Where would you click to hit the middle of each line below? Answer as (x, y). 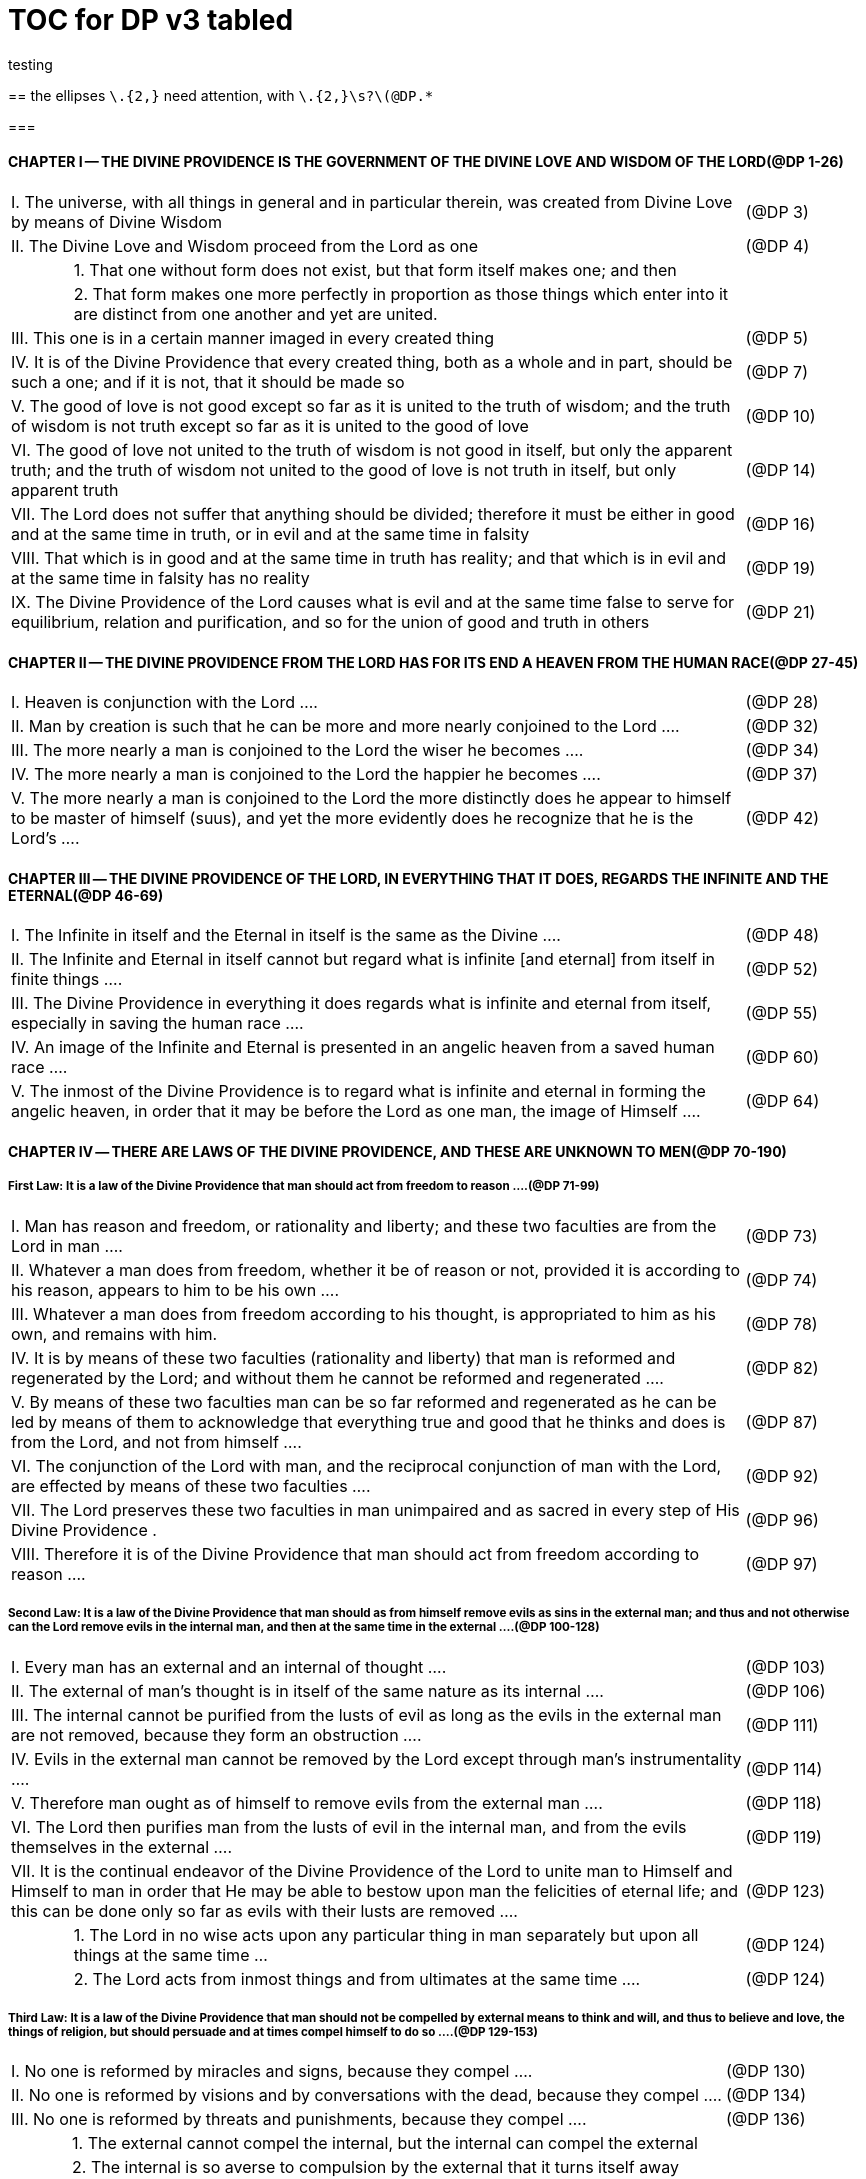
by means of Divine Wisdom (116, 221)
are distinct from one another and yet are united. (255, 313)
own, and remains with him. (114, 1333)
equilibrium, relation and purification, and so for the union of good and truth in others (330, 621)
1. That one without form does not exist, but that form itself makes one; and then (375, 269)
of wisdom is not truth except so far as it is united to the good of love (270, 425)
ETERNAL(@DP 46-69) (86, 895)
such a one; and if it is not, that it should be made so (208, 381)
